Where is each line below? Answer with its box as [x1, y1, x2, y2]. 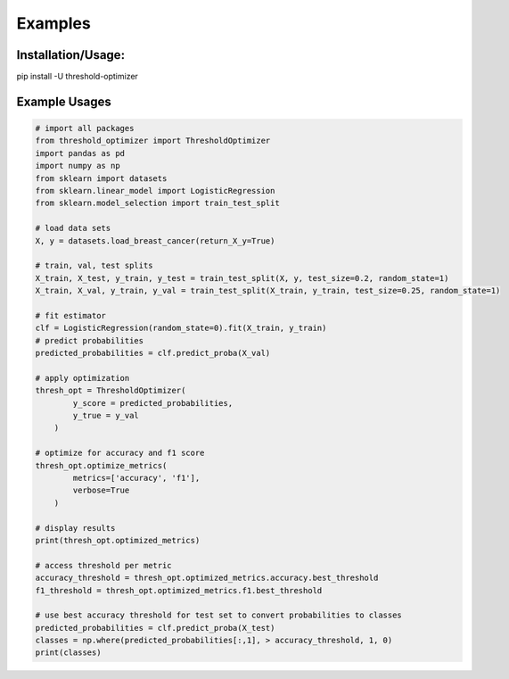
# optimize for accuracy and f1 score [35, 448, 205, 459]
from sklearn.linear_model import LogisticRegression [35, 186, 275, 196]
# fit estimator [35, 311, 107, 320]
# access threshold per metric [35, 560, 173, 570]
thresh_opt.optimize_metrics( [35, 460, 168, 470]
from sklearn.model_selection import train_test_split [35, 198, 280, 209]
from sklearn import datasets [35, 173, 168, 183]
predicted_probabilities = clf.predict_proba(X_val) [35, 348, 271, 359]
